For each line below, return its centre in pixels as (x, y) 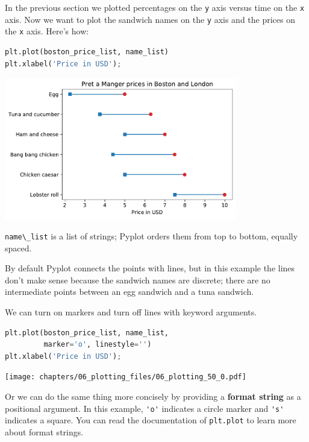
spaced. (18, 248)
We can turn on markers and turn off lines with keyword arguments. (131, 311)
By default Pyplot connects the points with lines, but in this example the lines (150, 268)
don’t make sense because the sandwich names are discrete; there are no (138, 279)
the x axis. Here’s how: (47, 31)
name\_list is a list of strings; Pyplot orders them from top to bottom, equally (151, 235)
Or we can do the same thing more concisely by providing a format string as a (153, 396)
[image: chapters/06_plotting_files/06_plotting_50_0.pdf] (126, 377)
